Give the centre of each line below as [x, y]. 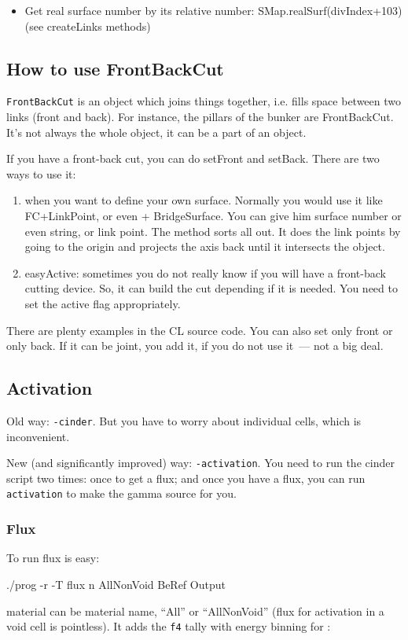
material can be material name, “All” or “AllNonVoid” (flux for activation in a [195, 611]
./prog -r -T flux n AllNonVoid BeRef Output [116, 584]
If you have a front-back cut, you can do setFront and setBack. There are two [193, 158]
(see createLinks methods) [88, 26]
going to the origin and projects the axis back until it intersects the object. [205, 246]
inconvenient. [38, 436]
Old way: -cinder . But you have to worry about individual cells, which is [184, 420]
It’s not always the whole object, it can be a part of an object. [156, 132]
